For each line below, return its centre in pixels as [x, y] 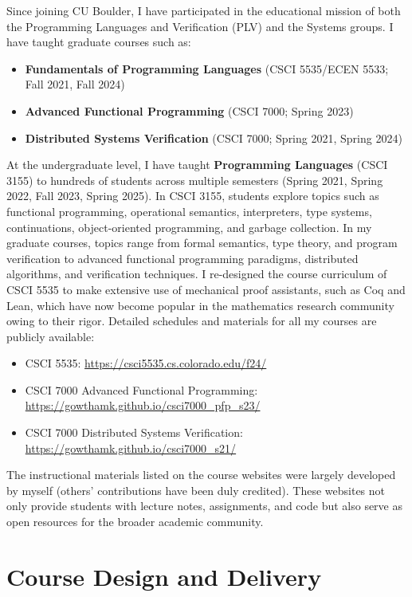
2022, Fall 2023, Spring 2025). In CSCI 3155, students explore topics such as [193, 196]
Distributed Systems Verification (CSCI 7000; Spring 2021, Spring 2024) [214, 137]
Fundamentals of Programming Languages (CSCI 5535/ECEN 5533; [207, 68]
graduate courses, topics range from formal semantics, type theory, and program [202, 243]
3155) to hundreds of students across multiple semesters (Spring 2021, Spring [195, 180]
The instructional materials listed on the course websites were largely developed [201, 475]
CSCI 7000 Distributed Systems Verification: [134, 432]
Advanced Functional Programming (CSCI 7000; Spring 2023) [189, 110]
